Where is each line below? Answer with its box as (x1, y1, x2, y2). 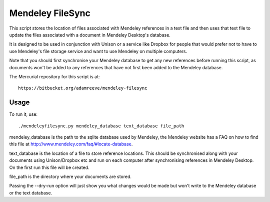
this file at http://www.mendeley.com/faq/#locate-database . (9, 141, 133, 147)
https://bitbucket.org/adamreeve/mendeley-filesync (18, 85, 147, 91)
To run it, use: (9, 111, 37, 117)
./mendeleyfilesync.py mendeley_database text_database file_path (18, 123, 184, 129)
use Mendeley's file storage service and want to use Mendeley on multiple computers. (9, 48, 187, 54)
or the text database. (9, 189, 52, 195)
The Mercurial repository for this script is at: (9, 73, 100, 80)
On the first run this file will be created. (9, 164, 89, 170)
